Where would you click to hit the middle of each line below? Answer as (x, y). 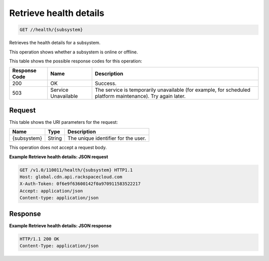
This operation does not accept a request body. (58, 148)
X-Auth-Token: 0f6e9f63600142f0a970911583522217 (80, 184)
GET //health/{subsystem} (51, 30)
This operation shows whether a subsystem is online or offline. (73, 52)
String (55, 138)
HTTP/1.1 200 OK (40, 239)
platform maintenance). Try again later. (140, 96)
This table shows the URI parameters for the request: (64, 122)
